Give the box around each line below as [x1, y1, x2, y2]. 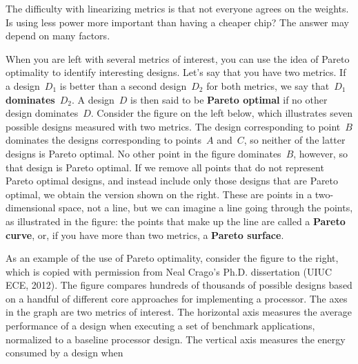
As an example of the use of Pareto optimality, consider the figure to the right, [6, 251, 339, 265]
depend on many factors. [6, 28, 110, 43]
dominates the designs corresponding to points [6, 133, 201, 147]
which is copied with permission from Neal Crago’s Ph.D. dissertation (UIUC [6, 264, 332, 278]
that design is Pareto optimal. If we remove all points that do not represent [6, 160, 324, 174]
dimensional [6, 200, 56, 215]
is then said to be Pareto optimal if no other [130, 92, 328, 106]
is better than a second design [59, 78, 187, 93]
